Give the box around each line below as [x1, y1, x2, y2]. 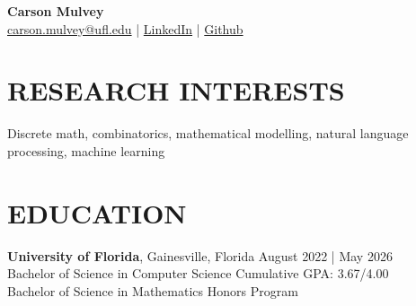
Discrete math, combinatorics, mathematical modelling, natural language [7, 124, 409, 143]
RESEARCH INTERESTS [7, 72, 345, 109]
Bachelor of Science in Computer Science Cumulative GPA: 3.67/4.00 [7, 264, 389, 283]
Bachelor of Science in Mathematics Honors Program [7, 281, 298, 300]
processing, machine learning [7, 141, 165, 160]
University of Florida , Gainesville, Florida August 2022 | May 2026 [7, 246, 393, 265]
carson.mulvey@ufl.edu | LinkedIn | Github [7, 19, 243, 38]
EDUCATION [7, 194, 187, 231]
